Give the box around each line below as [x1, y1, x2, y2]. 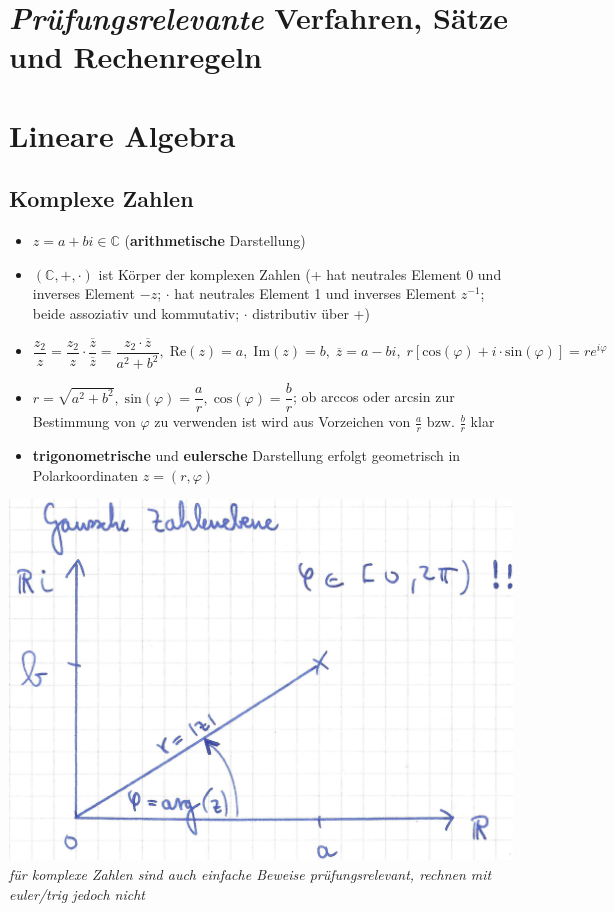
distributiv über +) [252, 302, 370, 323]
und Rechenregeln [9, 36, 262, 77]
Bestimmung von [32, 411, 136, 432]
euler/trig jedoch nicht [9, 883, 145, 904]
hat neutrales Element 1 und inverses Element [174, 283, 457, 304]
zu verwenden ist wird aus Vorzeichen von [154, 411, 411, 432]
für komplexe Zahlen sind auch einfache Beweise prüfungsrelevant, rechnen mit [9, 864, 492, 885]
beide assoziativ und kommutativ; [32, 302, 240, 323]
